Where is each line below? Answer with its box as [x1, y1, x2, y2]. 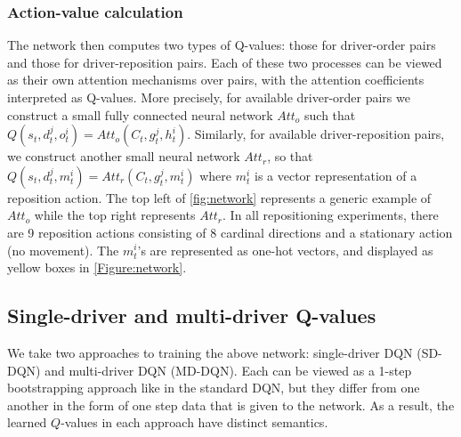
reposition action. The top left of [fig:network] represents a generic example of [7, 188, 432, 206]
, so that [267, 147, 313, 166]
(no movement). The [7, 240, 119, 259]
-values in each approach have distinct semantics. [61, 413, 328, 432]
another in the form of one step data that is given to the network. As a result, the [7, 395, 455, 414]
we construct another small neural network [7, 147, 240, 166]
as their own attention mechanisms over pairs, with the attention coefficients [7, 70, 425, 89]
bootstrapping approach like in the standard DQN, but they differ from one [7, 378, 420, 397]
